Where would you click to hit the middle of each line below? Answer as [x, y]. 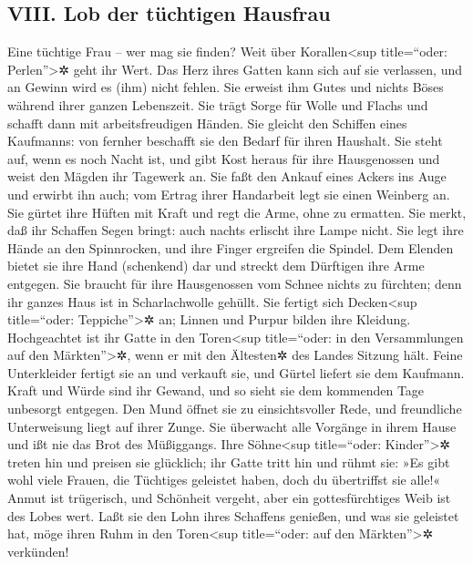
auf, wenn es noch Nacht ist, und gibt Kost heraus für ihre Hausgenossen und [224, 158]
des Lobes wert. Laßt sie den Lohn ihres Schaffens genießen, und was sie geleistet [233, 515]
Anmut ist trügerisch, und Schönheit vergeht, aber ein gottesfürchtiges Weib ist [229, 498]
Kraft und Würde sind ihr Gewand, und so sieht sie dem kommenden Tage [216, 390]
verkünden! [38, 551]
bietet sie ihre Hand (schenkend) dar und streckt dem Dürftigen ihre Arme [216, 266]
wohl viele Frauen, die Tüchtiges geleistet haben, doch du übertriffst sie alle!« [224, 480]
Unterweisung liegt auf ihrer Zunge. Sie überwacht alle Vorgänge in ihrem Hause [232, 426]
